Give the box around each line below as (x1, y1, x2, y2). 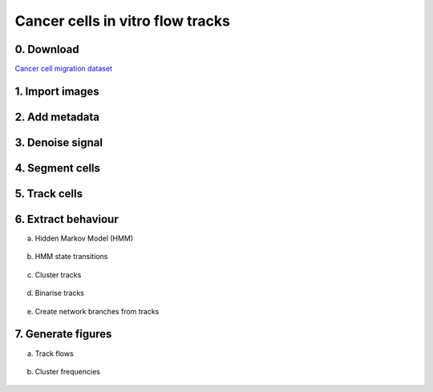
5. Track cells (14, 187, 83, 200)
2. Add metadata (14, 110, 100, 123)
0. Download (14, 42, 79, 56)
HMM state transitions (34, 252, 108, 261)
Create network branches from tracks (34, 306, 160, 316)
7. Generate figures (14, 327, 112, 341)
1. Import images (14, 84, 99, 98)
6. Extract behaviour (14, 212, 119, 226)
